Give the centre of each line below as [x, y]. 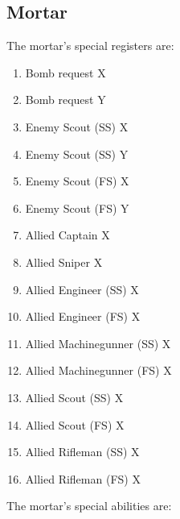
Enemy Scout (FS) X [77, 181]
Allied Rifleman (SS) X [82, 452]
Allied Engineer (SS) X [82, 289]
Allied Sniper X [64, 262]
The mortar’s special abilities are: [89, 506]
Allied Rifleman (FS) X [83, 478]
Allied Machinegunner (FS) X [98, 370]
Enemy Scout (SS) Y [77, 154]
